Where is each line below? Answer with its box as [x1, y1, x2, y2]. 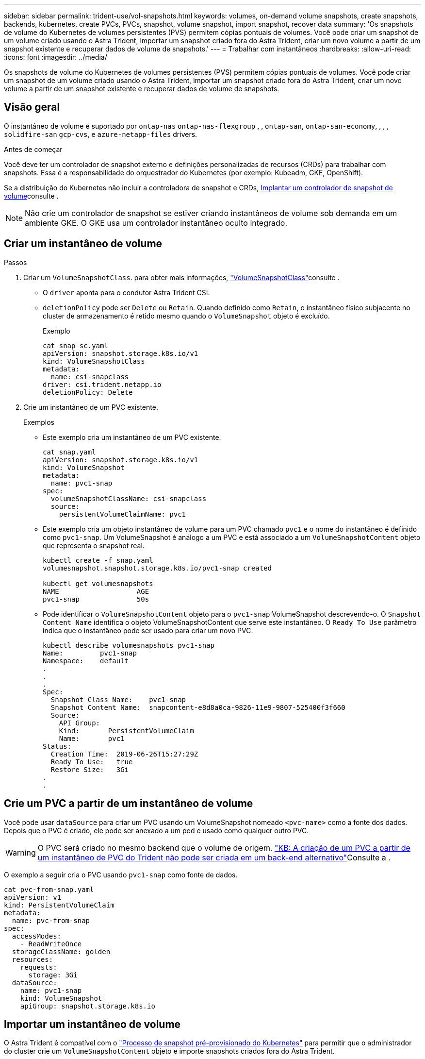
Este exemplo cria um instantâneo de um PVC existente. [43, 433, 221, 441]
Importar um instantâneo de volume [4, 1018, 181, 1030]
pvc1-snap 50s [43, 595, 149, 603]
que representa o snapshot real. [43, 541, 145, 550]
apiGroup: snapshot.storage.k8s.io [20, 1002, 155, 1010]
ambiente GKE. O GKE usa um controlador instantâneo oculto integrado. [25, 218, 288, 228]
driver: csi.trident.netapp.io [43, 380, 162, 388]
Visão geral [4, 101, 60, 114]
